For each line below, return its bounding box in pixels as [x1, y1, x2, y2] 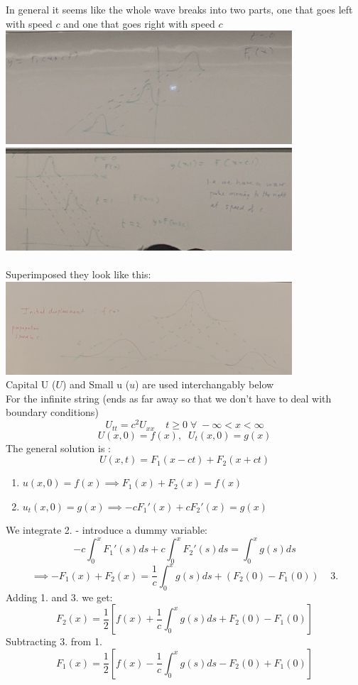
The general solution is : [6, 440, 111, 455]
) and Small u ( [62, 377, 130, 392]
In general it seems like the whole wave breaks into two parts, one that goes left [6, 2, 353, 16]
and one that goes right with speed [63, 16, 215, 31]
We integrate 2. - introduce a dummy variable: [6, 522, 208, 537]
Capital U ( [6, 377, 56, 392]
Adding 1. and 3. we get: [6, 589, 113, 604]
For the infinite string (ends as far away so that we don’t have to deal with [6, 390, 332, 405]
